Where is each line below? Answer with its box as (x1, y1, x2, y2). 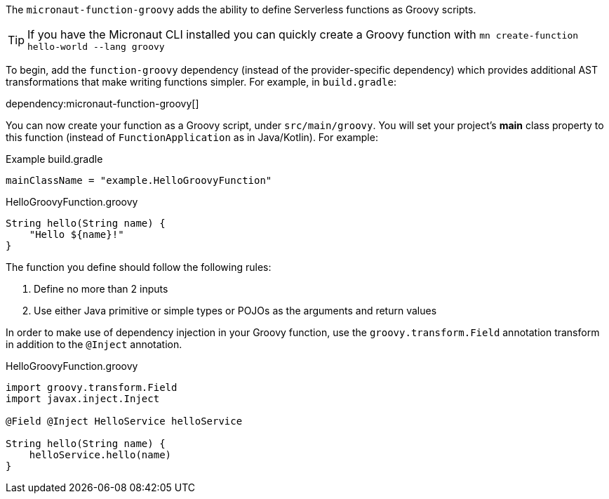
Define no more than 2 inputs (34, 283, 168, 295)
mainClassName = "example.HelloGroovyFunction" (6, 175, 272, 186)
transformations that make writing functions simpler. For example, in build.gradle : (6, 76, 397, 88)
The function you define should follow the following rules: (6, 261, 272, 273)
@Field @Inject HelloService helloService (6, 415, 243, 427)
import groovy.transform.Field (6, 382, 178, 393)
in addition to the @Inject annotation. (6, 338, 182, 350)
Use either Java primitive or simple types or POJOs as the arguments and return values (34, 305, 437, 317)
